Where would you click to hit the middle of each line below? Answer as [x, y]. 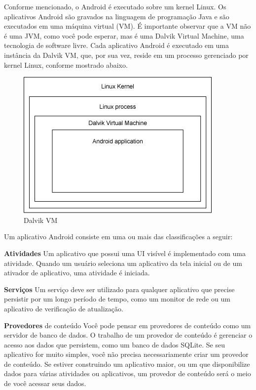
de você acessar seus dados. [45, 383]
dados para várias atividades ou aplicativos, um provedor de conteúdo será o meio [128, 373]
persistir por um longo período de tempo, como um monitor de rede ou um [117, 299]
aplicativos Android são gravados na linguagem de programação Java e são [117, 16]
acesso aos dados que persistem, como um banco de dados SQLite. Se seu [114, 344]
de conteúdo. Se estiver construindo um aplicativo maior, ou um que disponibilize [127, 364]
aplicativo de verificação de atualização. [64, 308]
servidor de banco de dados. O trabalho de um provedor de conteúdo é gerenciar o [128, 335]
